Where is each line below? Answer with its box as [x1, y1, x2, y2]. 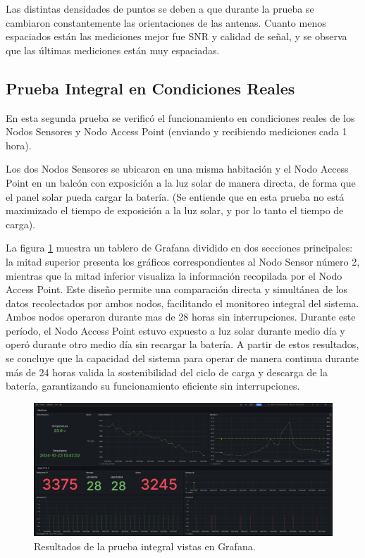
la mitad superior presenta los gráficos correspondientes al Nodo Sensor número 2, [6, 254, 360, 268]
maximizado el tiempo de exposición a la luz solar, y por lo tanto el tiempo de [6, 203, 344, 218]
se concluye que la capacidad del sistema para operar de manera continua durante [6, 351, 359, 366]
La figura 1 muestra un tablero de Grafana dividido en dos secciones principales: [6, 240, 353, 255]
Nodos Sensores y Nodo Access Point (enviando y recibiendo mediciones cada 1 [6, 124, 347, 139]
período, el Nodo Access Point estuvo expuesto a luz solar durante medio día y [6, 323, 345, 337]
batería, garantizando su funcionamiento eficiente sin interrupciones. [6, 378, 300, 393]
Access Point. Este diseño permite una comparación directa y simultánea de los [6, 282, 348, 297]
